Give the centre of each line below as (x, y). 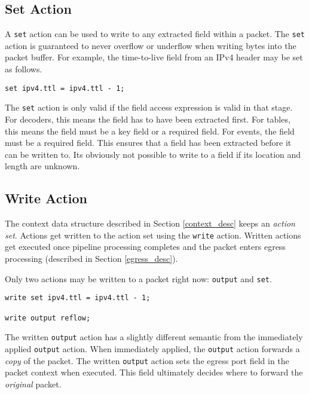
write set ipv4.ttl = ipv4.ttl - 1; (78, 298)
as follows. (24, 69)
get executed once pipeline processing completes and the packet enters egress (145, 247)
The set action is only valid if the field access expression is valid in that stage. (149, 107)
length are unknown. (42, 166)
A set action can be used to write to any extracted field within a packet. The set (155, 34)
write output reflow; (48, 318)
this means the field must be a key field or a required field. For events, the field (150, 131)
